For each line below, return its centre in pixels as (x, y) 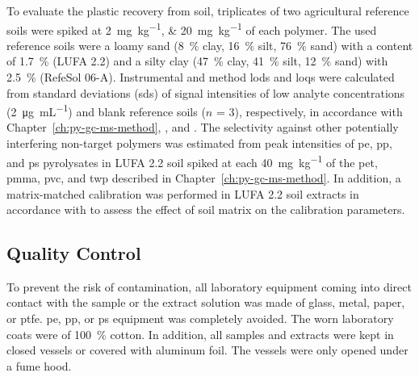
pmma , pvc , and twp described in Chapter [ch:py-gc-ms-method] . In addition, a (204, 177)
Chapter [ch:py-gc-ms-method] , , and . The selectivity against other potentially (203, 127)
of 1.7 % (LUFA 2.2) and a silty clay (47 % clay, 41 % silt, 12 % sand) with (197, 61)
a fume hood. (39, 365)
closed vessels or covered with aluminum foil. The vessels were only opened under (207, 350)
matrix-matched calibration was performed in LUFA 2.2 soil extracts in (183, 193)
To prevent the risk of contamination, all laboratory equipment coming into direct (209, 286)
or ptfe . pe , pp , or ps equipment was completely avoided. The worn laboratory (200, 318)
